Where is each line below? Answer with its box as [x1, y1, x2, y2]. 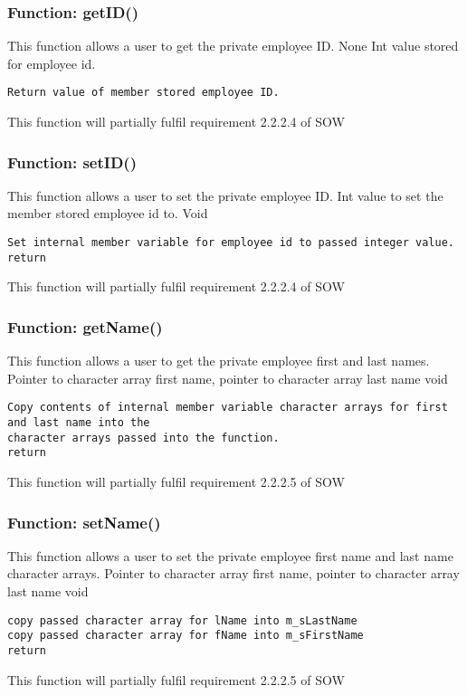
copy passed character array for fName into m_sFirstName [7, 629, 364, 643]
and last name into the [7, 416, 150, 430]
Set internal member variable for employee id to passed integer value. [7, 236, 454, 250]
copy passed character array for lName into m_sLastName [7, 614, 357, 627]
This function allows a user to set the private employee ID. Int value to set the [7, 186, 443, 205]
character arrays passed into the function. [7, 431, 280, 444]
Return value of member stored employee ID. [7, 86, 280, 100]
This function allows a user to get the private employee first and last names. [7, 351, 430, 370]
